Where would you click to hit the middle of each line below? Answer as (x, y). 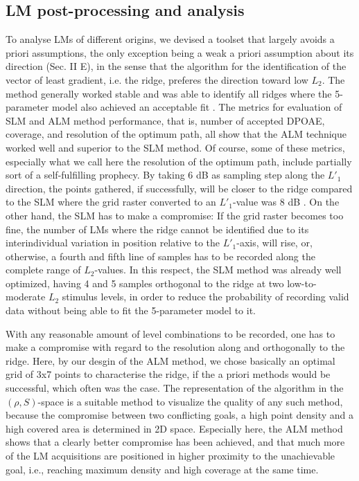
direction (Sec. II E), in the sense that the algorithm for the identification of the (176, 66)
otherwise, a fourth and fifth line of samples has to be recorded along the (160, 256)
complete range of (43, 270)
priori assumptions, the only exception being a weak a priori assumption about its (180, 52)
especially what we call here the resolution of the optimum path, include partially (179, 161)
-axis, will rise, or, (274, 243)
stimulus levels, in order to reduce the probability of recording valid (205, 297)
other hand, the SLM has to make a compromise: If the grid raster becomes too (175, 215)
